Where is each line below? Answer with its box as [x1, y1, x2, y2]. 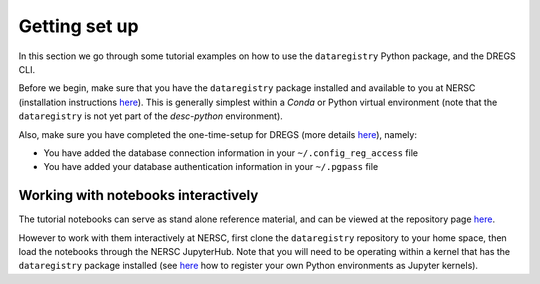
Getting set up [18, 15, 139, 37]
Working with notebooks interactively [18, 187, 259, 204]
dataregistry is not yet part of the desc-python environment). [18, 110, 284, 122]
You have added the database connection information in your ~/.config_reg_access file [43, 146, 419, 159]
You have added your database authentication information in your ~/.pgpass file [43, 161, 379, 173]
